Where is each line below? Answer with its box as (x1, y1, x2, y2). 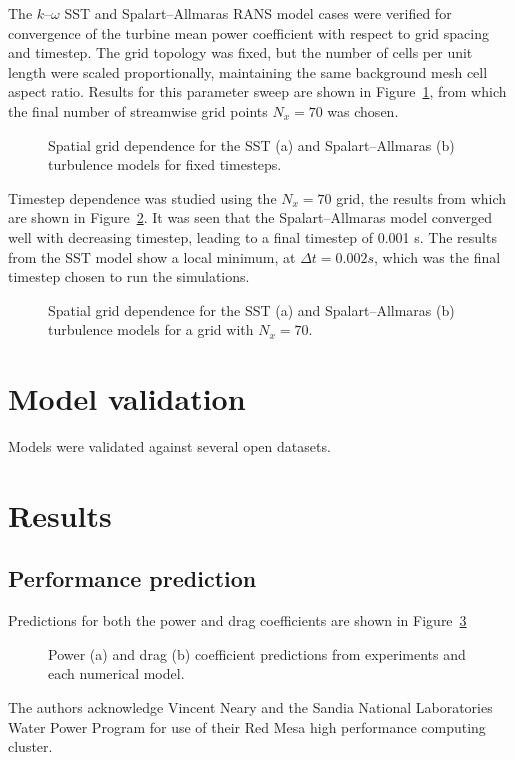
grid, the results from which (336, 187, 507, 208)
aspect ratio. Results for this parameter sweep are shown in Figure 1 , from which (8, 81, 507, 102)
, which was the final (374, 246, 501, 267)
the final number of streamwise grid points (8, 100, 268, 121)
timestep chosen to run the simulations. (8, 266, 250, 287)
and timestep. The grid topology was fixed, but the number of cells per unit (8, 42, 473, 63)
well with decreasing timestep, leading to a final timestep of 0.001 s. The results (8, 226, 497, 247)
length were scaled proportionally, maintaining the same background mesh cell (8, 61, 488, 82)
